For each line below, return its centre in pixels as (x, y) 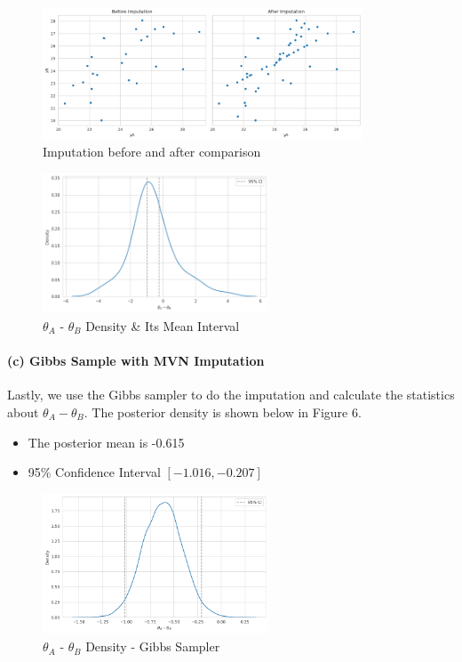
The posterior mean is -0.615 (106, 442)
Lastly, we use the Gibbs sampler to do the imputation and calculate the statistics (231, 395)
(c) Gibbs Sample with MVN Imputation (136, 361)
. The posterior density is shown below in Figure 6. (223, 412)
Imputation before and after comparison (152, 152)
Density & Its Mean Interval (163, 325)
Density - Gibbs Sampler (153, 646)
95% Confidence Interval (94, 472)
